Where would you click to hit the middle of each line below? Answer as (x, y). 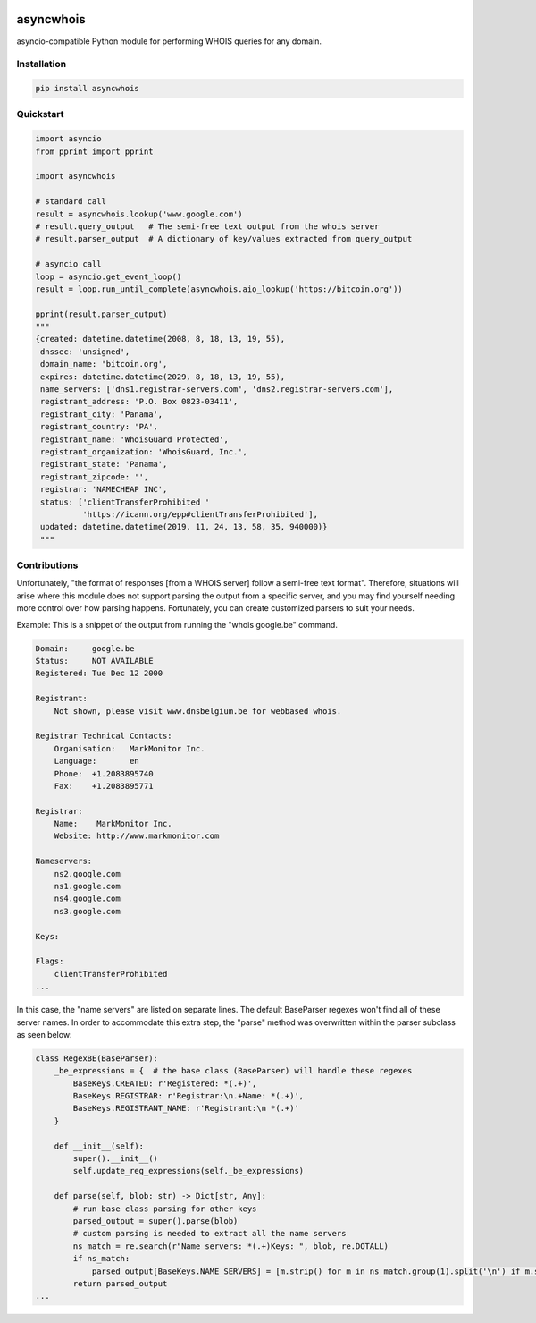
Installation (42, 64)
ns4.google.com (87, 899)
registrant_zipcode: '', (95, 477)
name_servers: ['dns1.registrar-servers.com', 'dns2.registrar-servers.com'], (217, 390)
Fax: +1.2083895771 (104, 786)
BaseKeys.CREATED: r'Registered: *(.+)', (165, 1083)
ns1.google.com (87, 886)
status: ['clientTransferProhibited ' (125, 502)
